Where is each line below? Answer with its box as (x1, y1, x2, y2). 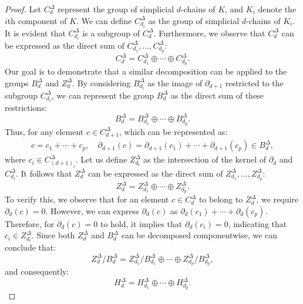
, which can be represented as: (119, 125, 228, 137)
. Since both (31, 229, 75, 241)
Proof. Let (5, 3, 41, 15)
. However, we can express (45, 204, 139, 217)
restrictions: (5, 101, 47, 113)
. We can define (76, 14, 132, 26)
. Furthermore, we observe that (153, 26, 265, 39)
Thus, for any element (5, 125, 84, 137)
